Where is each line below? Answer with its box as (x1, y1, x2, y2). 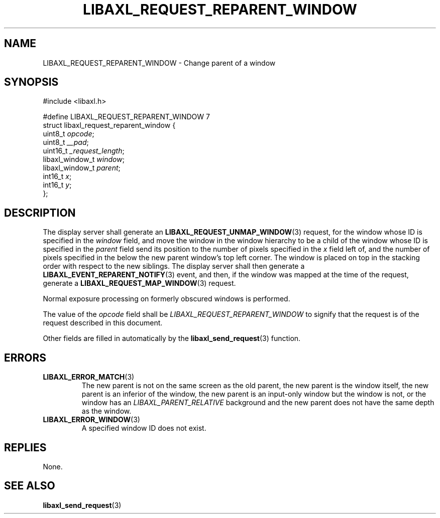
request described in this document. (43, 318, 163, 327)
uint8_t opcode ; (43, 129, 94, 138)
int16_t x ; (43, 172, 72, 181)
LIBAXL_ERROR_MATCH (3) (43, 373, 135, 382)
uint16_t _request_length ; (43, 146, 125, 155)
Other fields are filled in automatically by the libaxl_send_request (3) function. (43, 334, 301, 343)
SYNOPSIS (4, 76, 59, 89)
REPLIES (4, 441, 47, 454)
